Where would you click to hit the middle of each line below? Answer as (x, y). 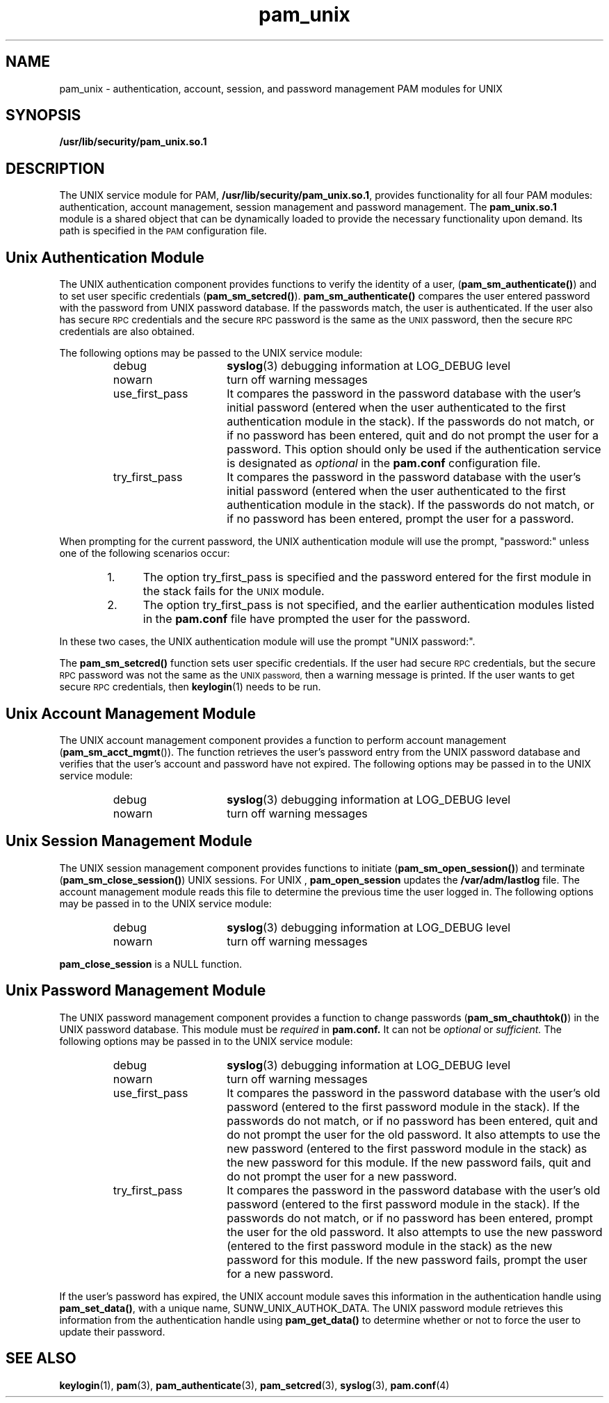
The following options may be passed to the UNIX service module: (211, 353)
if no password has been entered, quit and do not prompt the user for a (413, 436)
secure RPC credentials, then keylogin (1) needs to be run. (190, 687)
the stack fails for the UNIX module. (234, 591)
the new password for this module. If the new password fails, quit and (409, 1162)
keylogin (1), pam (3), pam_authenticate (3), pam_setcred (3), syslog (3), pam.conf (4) (254, 1385)
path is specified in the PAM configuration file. (163, 231)
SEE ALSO (41, 1359)
